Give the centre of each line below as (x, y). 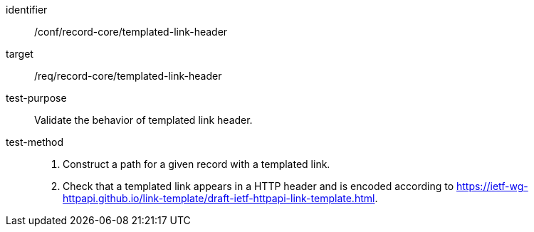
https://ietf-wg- (492, 186)
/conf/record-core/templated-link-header (131, 32)
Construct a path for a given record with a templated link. (197, 164)
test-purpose (36, 98)
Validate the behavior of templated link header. (143, 120)
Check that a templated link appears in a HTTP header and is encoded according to (258, 186)
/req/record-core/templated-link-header (128, 76)
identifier (27, 10)
